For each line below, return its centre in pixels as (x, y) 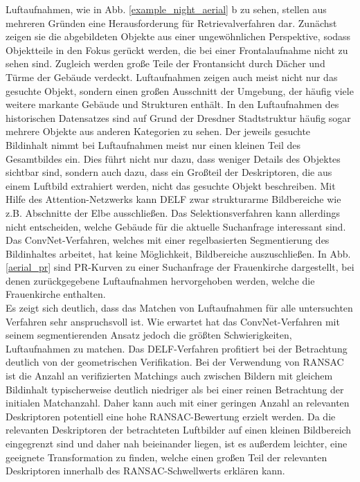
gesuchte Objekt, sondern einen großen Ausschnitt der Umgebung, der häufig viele (180, 90)
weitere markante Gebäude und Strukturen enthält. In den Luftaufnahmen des (172, 104)
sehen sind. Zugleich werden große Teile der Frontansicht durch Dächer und (165, 63)
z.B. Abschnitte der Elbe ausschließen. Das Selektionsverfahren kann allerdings (173, 212)
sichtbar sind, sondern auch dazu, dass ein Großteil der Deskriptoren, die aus (169, 172)
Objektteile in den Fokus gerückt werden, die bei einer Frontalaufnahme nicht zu (177, 50)
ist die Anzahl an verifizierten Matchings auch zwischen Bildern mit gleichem (169, 376)
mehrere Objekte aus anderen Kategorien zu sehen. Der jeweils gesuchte (158, 131)
